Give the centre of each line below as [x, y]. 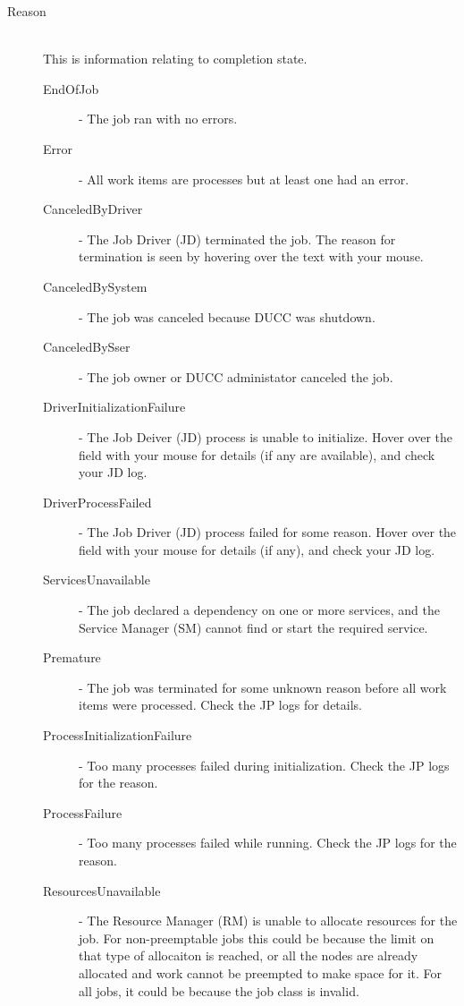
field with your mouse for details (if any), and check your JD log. [257, 549]
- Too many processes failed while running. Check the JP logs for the [268, 843]
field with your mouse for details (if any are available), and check [257, 454]
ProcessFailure [83, 812]
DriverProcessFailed [97, 502]
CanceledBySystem [95, 286]
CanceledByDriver [93, 209]
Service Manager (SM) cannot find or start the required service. [253, 627]
